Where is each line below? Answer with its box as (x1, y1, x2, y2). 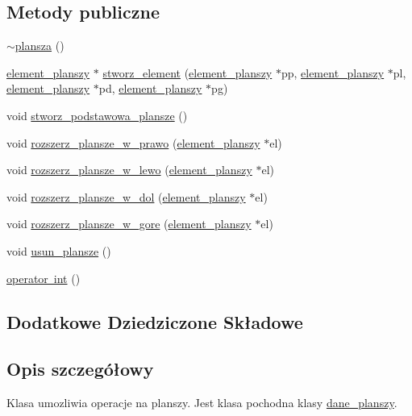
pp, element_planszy (281, 64, 385, 81)
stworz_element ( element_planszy (102, 64, 273, 81)
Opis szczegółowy (6, 356, 154, 381)
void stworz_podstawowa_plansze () (6, 106, 188, 123)
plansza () (15, 37, 65, 54)
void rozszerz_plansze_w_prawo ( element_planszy (6, 134, 260, 151)
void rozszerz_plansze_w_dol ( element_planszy (6, 188, 246, 205)
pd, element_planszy (98, 80, 202, 97)
